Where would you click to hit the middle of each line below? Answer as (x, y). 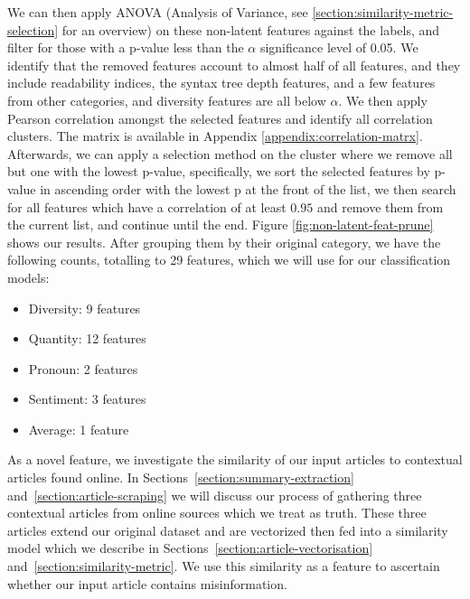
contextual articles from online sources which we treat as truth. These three (217, 513)
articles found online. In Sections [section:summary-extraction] (181, 477)
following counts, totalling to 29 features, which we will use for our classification (229, 260)
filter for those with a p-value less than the (126, 47)
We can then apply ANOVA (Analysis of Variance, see (158, 12)
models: (28, 277)
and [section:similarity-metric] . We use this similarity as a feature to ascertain (224, 566)
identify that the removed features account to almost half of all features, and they (234, 65)
